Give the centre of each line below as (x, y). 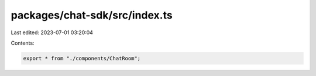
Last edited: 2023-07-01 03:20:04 (52, 32)
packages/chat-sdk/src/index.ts (92, 15)
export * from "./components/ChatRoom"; (82, 58)
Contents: (23, 43)
